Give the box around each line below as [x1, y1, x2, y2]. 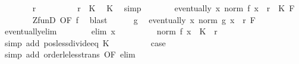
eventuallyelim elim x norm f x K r [4, 25, 218, 37]
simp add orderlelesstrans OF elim [4, 48, 136, 60]
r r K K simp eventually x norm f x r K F [32, 2, 295, 14]
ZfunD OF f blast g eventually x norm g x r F [32, 13, 256, 25]
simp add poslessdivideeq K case [4, 36, 166, 49]
